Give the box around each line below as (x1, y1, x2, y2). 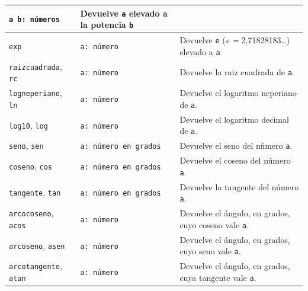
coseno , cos (9, 159, 52, 172)
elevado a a (179, 45, 220, 57)
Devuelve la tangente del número (179, 180, 299, 193)
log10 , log (9, 119, 48, 131)
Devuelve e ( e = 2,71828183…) (179, 34, 290, 46)
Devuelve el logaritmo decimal (179, 113, 289, 125)
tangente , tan (9, 186, 61, 199)
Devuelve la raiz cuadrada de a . (179, 66, 294, 78)
